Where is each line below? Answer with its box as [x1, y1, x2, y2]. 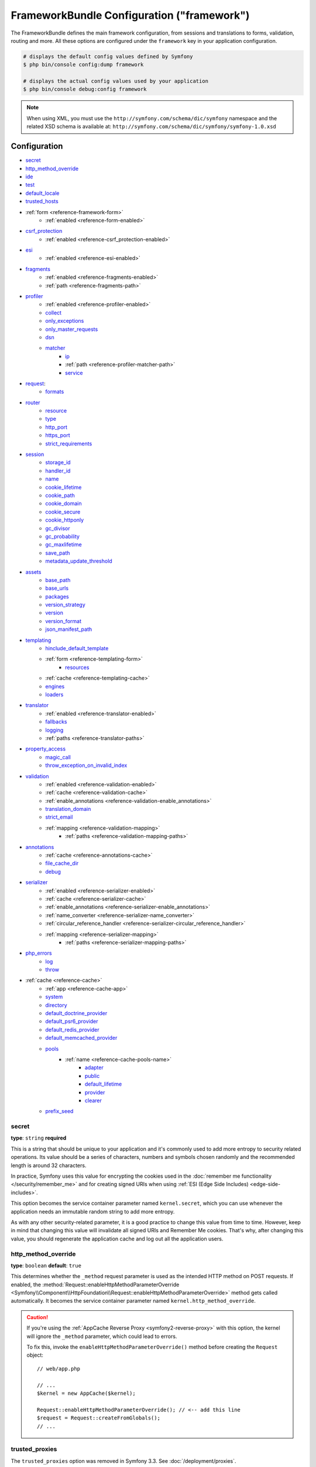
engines [45, 682, 65, 689]
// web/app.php [37, 1365, 81, 1372]
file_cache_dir [45, 860, 79, 867]
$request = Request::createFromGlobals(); [37, 1415, 161, 1421]
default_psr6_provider [45, 1018, 98, 1025]
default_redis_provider [45, 1026, 99, 1033]
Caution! [26, 1313, 49, 1320]
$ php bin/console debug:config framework [23, 86, 147, 93]
